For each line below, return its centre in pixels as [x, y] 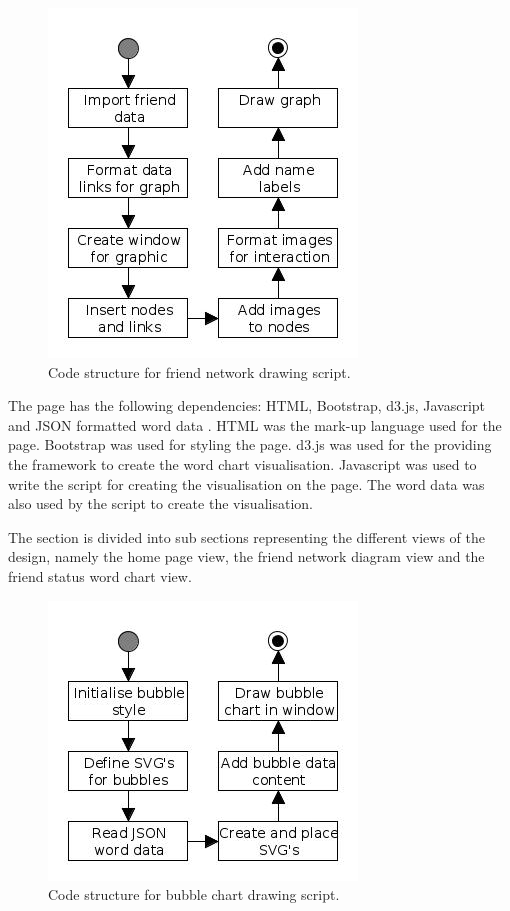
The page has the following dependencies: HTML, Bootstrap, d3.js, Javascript [247, 405]
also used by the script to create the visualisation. [160, 503]
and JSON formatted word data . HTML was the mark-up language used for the [255, 424]
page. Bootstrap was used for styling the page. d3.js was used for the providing [250, 444]
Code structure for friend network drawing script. [199, 371]
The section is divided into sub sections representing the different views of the [247, 536]
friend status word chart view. [100, 575]
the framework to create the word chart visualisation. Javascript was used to [242, 463]
